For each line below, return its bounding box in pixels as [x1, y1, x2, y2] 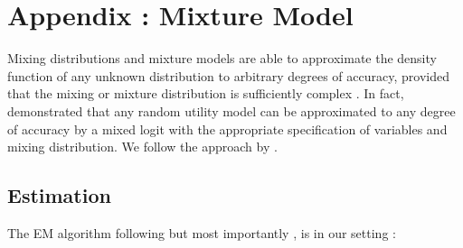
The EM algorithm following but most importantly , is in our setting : [7, 223, 396, 242]
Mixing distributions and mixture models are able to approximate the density [7, 49, 437, 68]
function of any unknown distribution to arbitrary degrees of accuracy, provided [7, 66, 449, 85]
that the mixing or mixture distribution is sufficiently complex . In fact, [7, 84, 404, 103]
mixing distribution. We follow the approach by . [7, 137, 278, 156]
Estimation [7, 181, 111, 209]
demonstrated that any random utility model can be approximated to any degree [7, 101, 456, 120]
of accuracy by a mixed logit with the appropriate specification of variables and [7, 119, 448, 138]
